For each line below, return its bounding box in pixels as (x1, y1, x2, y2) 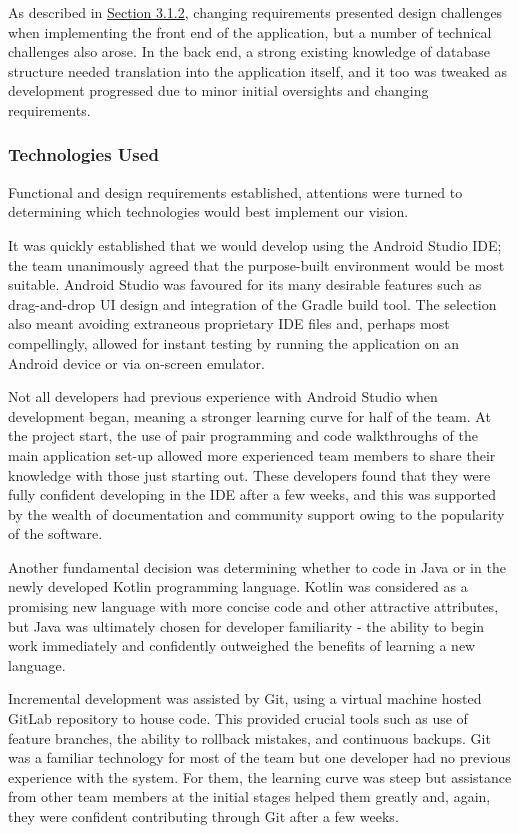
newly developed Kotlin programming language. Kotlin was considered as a (8, 576, 468, 597)
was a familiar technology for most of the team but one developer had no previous (8, 747, 511, 768)
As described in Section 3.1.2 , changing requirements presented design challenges (8, 2, 503, 22)
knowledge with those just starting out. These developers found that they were (8, 464, 491, 485)
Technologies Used (8, 142, 159, 167)
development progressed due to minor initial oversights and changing (8, 80, 429, 101)
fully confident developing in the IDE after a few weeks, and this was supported (8, 484, 497, 505)
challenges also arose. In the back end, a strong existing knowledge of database (8, 41, 490, 62)
